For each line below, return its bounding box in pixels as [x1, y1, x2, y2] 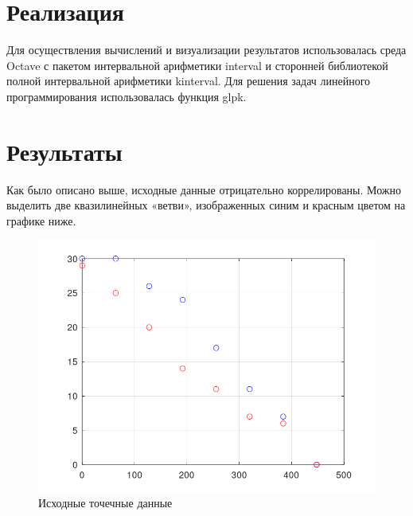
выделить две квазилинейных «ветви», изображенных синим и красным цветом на [6, 197, 406, 213]
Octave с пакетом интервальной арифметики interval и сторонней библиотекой [6, 57, 388, 73]
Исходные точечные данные [38, 494, 173, 511]
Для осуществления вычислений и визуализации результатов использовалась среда [6, 41, 407, 58]
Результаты [6, 135, 123, 167]
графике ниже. [6, 212, 76, 229]
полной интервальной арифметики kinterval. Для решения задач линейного [6, 72, 371, 89]
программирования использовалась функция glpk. [6, 88, 247, 104]
